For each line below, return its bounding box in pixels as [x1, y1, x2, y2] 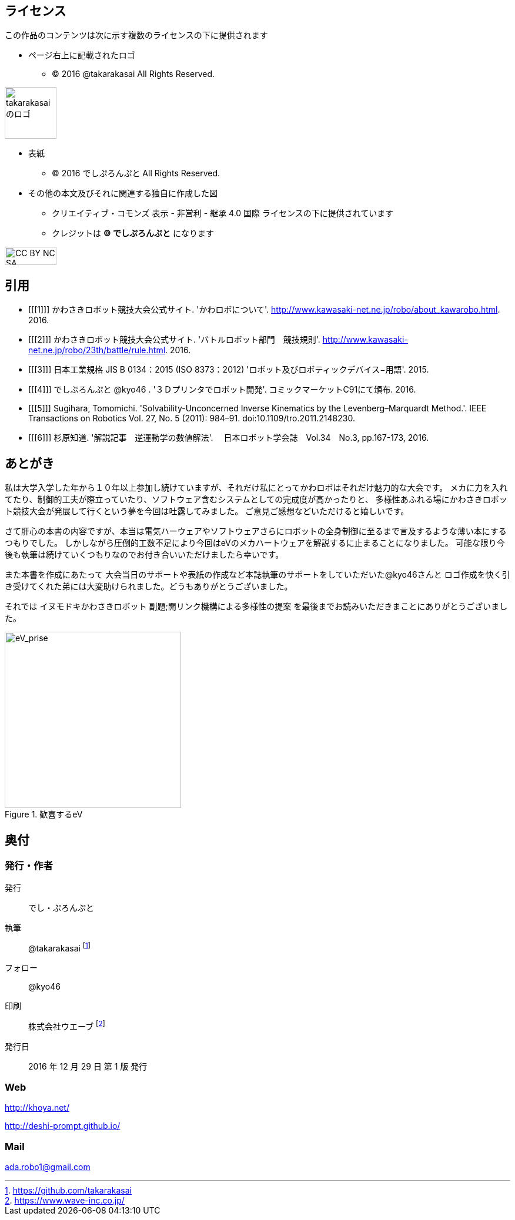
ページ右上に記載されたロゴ [28, 50, 135, 61]
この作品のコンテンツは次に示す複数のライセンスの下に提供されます [5, 30, 268, 41]
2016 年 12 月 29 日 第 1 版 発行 [28, 1061, 148, 1071]
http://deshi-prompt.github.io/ [5, 1121, 121, 1131]
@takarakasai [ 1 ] [28, 941, 91, 953]
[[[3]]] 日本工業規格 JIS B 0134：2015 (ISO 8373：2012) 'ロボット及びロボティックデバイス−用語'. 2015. [28, 364, 429, 375]
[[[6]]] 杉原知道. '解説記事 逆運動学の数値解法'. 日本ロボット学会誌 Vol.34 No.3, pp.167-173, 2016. [28, 433, 429, 443]
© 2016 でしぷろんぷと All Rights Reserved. [52, 168, 220, 179]
